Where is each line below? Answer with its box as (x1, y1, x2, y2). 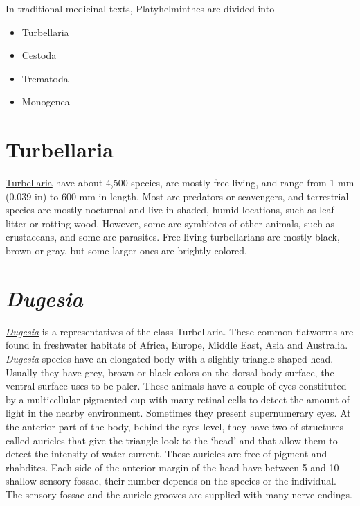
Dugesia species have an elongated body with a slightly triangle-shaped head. (6, 351, 334, 365)
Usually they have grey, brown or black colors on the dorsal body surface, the (6, 365, 334, 379)
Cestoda (21, 48, 57, 62)
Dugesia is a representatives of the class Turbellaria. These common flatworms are (6, 324, 354, 338)
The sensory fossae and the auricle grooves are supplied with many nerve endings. (6, 487, 352, 501)
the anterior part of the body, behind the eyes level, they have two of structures (6, 419, 344, 433)
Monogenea (21, 94, 70, 109)
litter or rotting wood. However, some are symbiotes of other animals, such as (6, 216, 335, 230)
